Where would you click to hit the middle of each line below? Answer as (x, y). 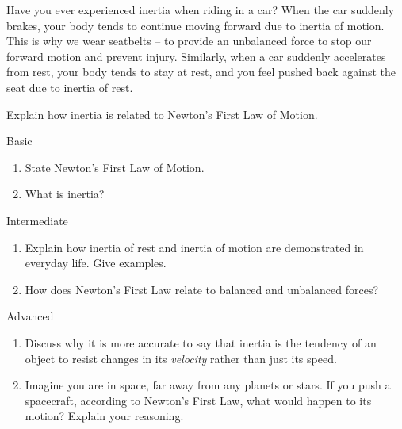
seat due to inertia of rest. (70, 87)
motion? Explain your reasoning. (104, 416)
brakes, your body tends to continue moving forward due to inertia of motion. (195, 25)
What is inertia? (65, 194)
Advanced (30, 316)
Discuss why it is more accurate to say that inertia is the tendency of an (201, 342)
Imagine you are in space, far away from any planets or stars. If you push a (208, 385)
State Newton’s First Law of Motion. (115, 167)
